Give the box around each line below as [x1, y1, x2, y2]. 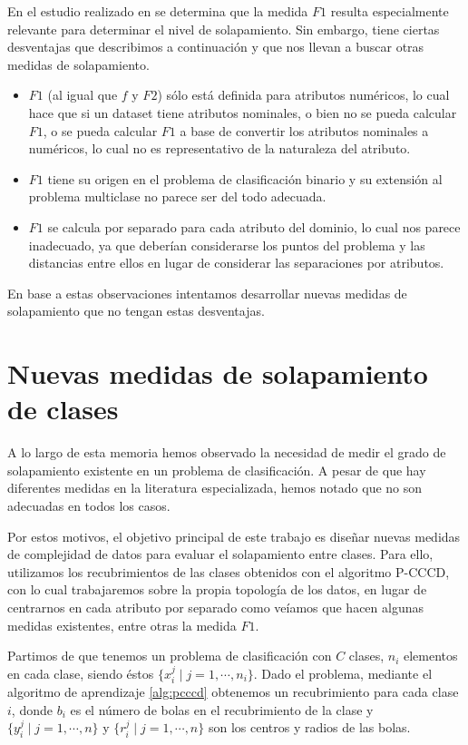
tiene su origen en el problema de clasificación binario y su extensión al [47, 169, 443, 188]
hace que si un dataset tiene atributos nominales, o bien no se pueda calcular [28, 103, 457, 122]
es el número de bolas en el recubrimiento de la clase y [70, 700, 374, 719]
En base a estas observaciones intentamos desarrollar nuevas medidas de [7, 283, 407, 302]
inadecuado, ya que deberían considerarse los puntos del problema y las [28, 235, 425, 254]
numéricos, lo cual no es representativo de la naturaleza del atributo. [28, 139, 411, 158]
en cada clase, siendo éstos [7, 663, 154, 682]
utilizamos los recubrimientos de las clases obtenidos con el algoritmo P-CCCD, [7, 562, 450, 581]
